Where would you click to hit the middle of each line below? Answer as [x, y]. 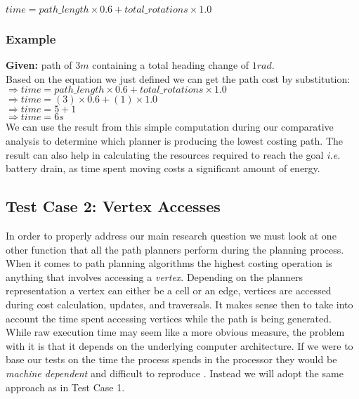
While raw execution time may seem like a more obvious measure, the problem [175, 332]
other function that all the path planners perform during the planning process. [175, 249]
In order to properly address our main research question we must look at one [171, 235]
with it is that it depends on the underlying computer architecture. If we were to [179, 345]
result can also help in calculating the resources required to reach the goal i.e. [173, 154]
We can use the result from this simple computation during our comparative [170, 127]
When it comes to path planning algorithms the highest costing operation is [169, 263]
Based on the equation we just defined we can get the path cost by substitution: [178, 78]
